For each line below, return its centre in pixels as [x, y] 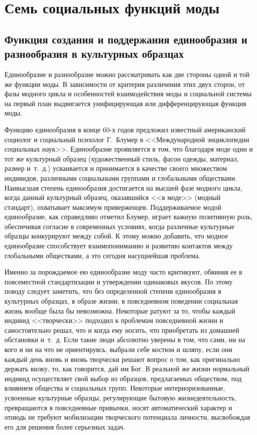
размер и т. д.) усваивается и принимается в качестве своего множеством [116, 168]
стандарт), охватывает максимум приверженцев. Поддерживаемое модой [113, 207]
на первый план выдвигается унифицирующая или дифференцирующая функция [126, 103]
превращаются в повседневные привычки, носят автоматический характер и [118, 407]
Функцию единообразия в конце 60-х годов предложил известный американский [125, 129]
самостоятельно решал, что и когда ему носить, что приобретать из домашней [122, 330]
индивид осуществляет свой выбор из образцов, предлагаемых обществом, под [123, 378]
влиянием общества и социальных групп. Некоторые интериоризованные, [115, 388]
